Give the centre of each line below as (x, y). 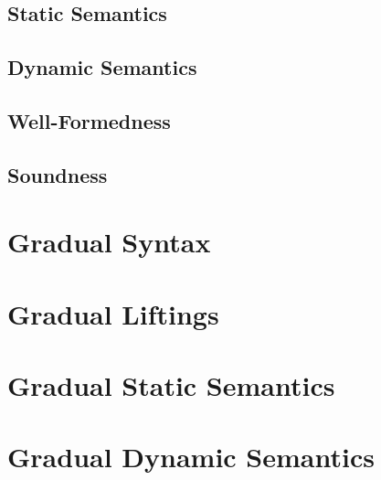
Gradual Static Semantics (171, 385)
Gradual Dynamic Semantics (191, 457)
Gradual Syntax (109, 242)
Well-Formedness (89, 120)
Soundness (58, 174)
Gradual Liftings (113, 313)
